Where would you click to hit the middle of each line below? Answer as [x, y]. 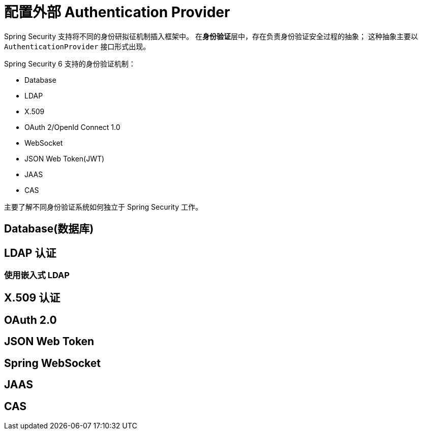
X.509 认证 [32, 298]
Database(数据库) [49, 229]
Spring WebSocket [53, 363]
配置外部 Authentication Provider [117, 12]
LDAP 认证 [30, 253]
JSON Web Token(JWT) [65, 158]
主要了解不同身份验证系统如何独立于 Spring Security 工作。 [103, 207]
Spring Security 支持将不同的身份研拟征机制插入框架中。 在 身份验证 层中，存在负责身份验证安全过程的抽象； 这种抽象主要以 [211, 36]
